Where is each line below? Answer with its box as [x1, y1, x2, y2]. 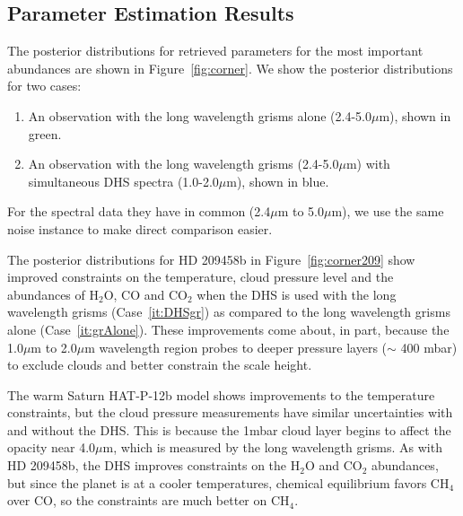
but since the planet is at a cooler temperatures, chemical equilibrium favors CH [7, 473, 450, 492]
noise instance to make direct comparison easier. [7, 219, 273, 238]
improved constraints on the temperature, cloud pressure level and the [7, 267, 394, 286]
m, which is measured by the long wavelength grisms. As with [102, 438, 442, 457]
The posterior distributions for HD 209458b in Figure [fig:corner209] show [7, 249, 415, 268]
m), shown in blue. [226, 171, 329, 190]
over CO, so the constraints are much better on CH [7, 491, 290, 510]
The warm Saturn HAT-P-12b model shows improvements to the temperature [7, 385, 435, 404]
